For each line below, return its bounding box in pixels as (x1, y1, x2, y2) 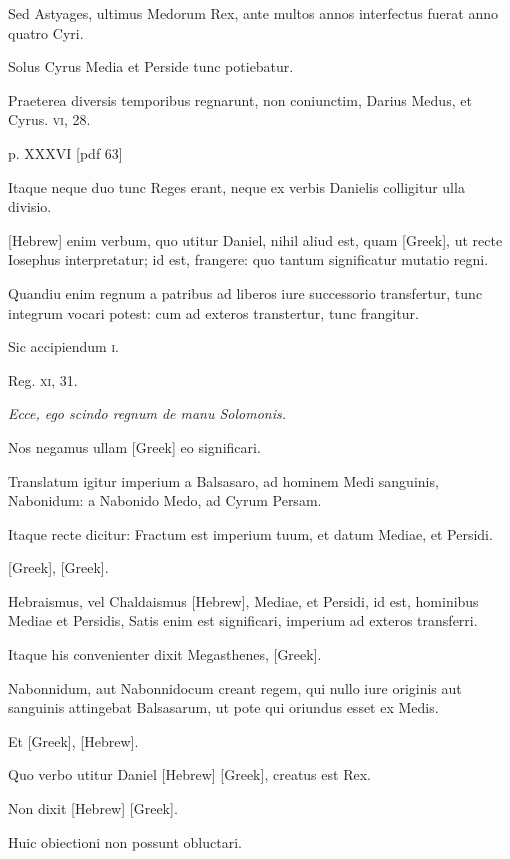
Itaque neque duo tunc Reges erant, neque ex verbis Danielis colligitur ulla (8, 176, 465, 197)
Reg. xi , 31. (8, 369, 78, 390)
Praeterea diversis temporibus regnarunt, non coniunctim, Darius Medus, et (8, 89, 472, 110)
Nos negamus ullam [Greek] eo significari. (8, 436, 261, 457)
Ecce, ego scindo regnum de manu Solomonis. (8, 403, 287, 424)
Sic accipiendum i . (8, 336, 119, 357)
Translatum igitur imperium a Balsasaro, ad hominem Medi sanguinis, (8, 470, 439, 491)
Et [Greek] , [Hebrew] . (8, 730, 139, 751)
